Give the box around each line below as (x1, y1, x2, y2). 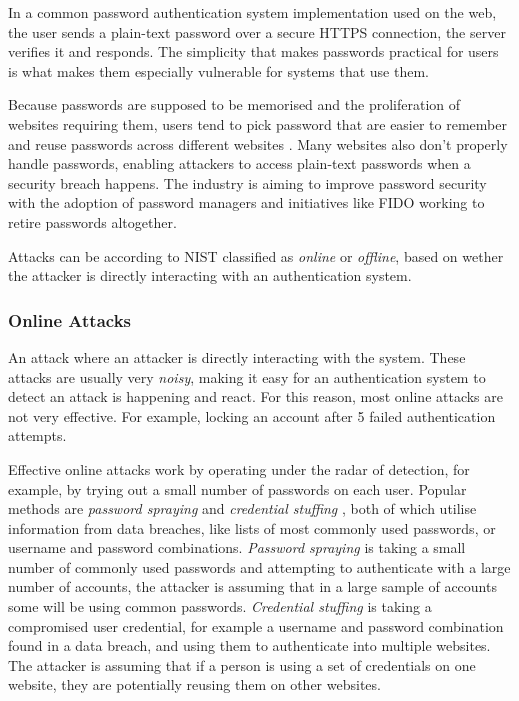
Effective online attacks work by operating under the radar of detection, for (8, 458, 470, 479)
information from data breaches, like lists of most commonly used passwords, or (8, 517, 496, 538)
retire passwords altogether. (8, 211, 177, 232)
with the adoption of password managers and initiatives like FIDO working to (8, 192, 485, 213)
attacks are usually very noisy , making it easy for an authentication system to (8, 366, 486, 387)
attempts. (8, 425, 67, 446)
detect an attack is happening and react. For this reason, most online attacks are (8, 386, 503, 407)
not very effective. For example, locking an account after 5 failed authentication (8, 405, 496, 426)
